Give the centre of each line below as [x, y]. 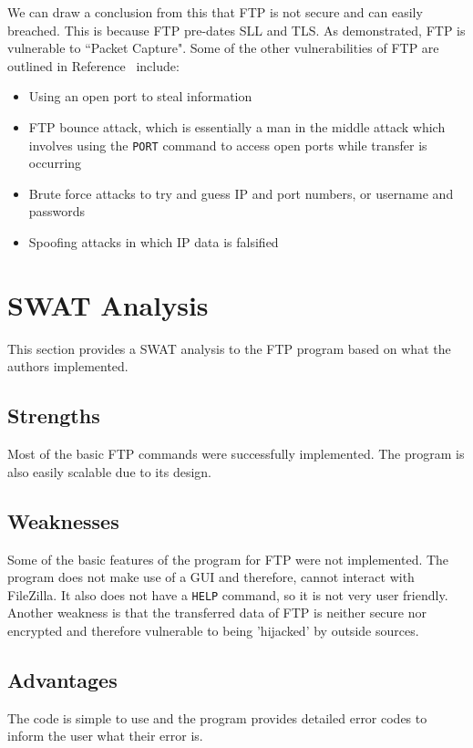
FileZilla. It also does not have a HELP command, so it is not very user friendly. [228, 594]
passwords [57, 211]
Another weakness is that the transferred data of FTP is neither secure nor [217, 613]
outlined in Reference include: [93, 65]
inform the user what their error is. [105, 736]
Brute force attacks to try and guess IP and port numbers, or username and [241, 193]
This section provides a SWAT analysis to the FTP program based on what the [229, 348]
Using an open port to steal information [140, 96]
